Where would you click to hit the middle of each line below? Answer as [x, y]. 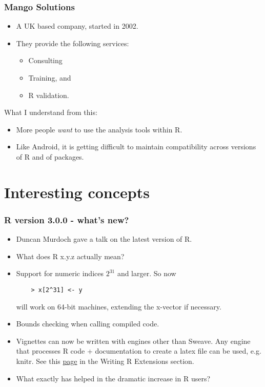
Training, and [50, 78]
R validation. [49, 95]
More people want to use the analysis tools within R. [99, 129]
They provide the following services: [73, 43]
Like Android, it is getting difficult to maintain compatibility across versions [136, 147]
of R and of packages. [50, 156]
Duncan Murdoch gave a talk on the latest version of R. [104, 239]
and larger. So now [147, 273]
